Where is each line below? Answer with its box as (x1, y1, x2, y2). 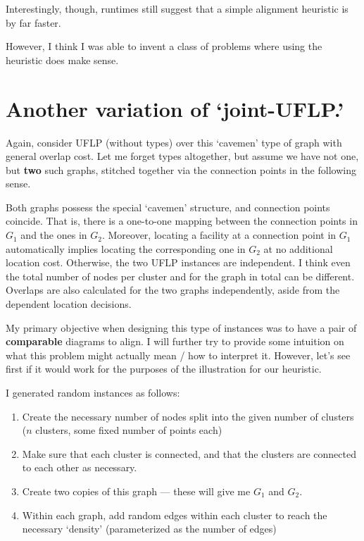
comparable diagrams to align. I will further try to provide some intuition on (6, 334, 344, 349)
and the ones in (20, 228, 87, 242)
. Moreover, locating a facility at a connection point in (101, 228, 337, 242)
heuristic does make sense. (6, 52, 119, 67)
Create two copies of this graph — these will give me (22, 483, 251, 498)
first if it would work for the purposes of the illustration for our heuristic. (6, 361, 322, 376)
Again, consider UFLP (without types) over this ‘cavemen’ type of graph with (6, 135, 342, 149)
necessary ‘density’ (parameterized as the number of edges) (22, 521, 277, 536)
